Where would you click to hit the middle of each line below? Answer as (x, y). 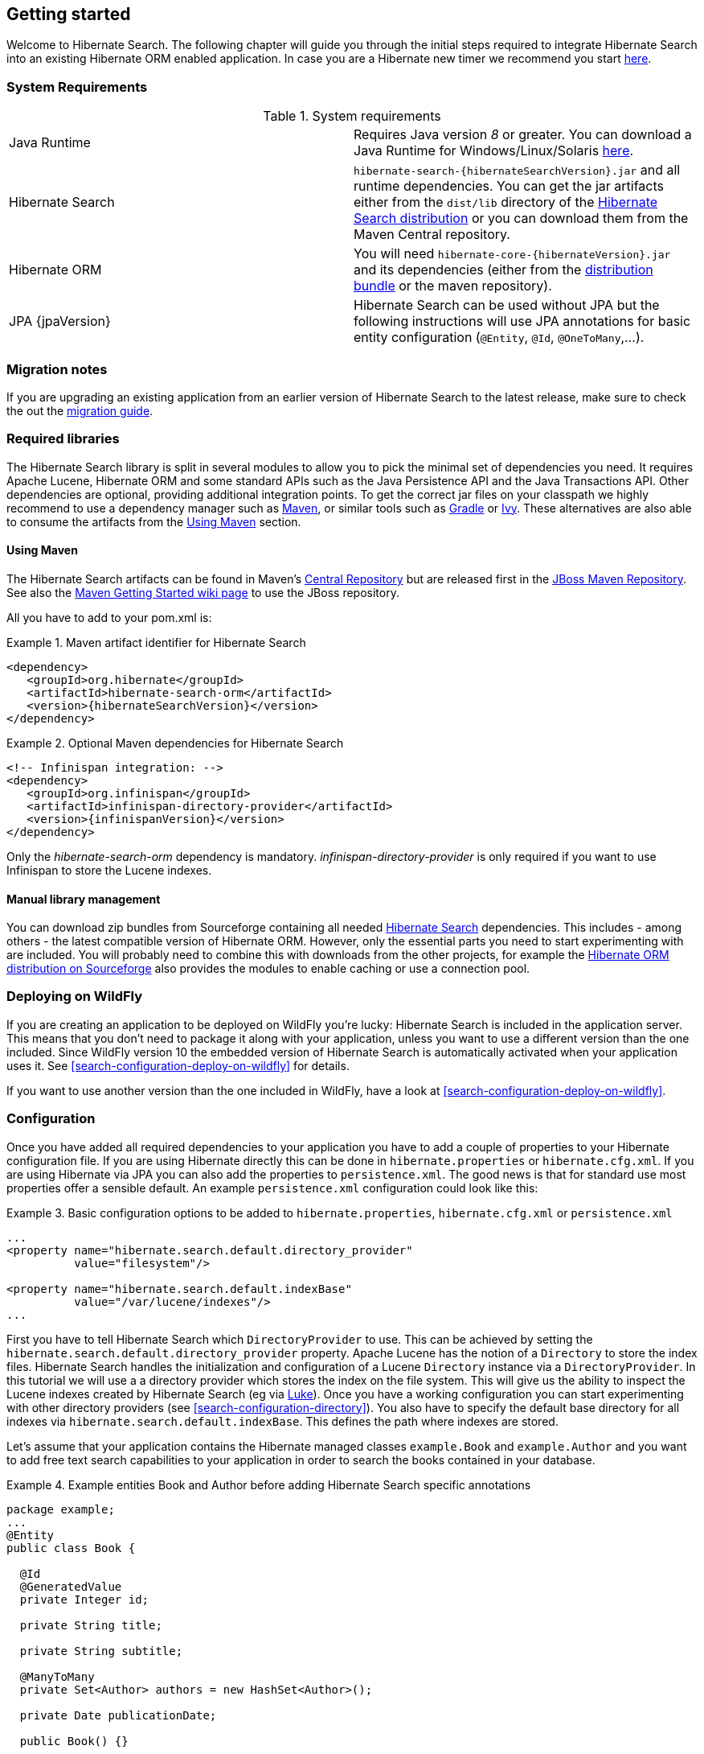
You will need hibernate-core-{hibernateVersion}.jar (512, 254)
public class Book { (71, 1548)
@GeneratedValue (71, 1586)
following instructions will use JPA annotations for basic (522, 321)
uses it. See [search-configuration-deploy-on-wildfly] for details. (178, 1065)
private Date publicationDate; (118, 1715)
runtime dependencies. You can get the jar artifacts (509, 186)
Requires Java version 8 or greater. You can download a (523, 135)
